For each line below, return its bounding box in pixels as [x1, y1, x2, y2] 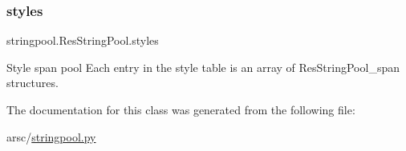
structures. [6, 74, 59, 91]
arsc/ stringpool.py [6, 128, 96, 145]
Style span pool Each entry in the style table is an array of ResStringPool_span [6, 58, 400, 75]
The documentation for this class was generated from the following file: [6, 101, 355, 117]
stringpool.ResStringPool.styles [6, 32, 159, 49]
